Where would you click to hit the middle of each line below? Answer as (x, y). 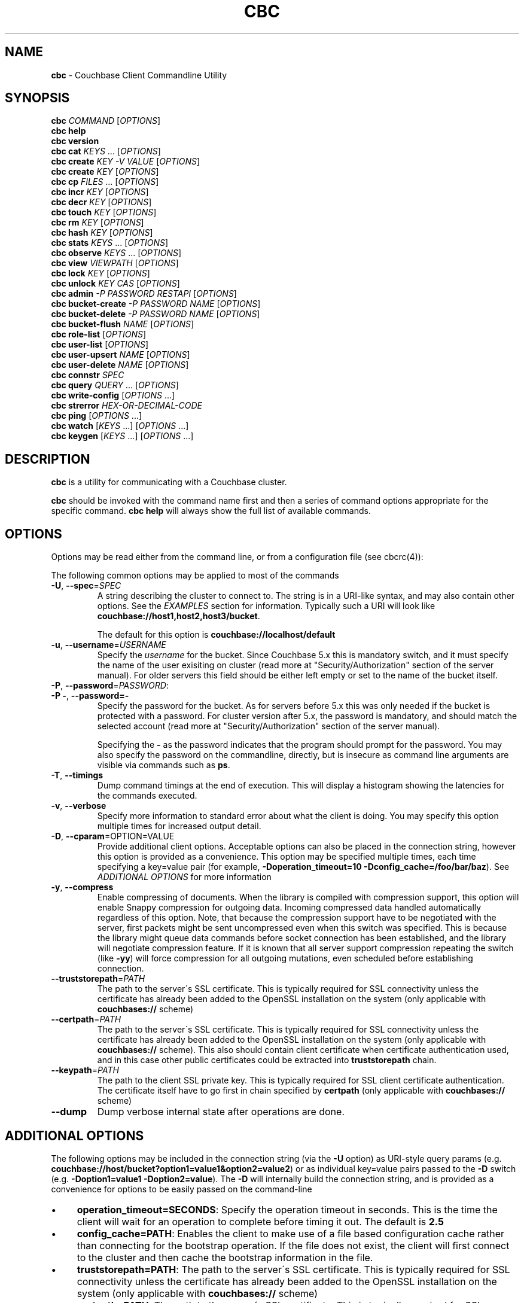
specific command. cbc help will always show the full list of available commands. (211, 511)
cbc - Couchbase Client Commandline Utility (139, 75)
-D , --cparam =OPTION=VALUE (113, 836)
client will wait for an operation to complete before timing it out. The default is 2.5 (261, 1221)
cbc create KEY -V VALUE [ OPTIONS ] (126, 162)
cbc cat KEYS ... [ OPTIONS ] (106, 151)
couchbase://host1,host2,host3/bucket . (179, 616)
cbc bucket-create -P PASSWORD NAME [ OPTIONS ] (156, 304)
